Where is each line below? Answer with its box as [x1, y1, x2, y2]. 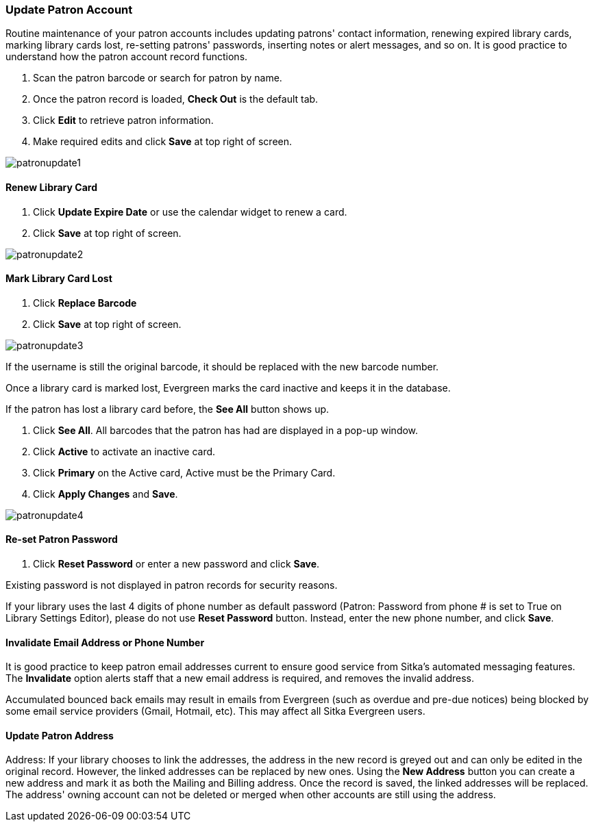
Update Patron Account [5, 3, 133, 16]
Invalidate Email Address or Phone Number [5, 636, 205, 648]
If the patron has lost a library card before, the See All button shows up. [5, 403, 330, 415]
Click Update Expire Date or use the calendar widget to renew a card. [33, 205, 347, 218]
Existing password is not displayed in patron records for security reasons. [5, 579, 338, 591]
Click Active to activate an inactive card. [33, 445, 216, 457]
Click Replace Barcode [33, 296, 137, 309]
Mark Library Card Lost [5, 272, 112, 285]
